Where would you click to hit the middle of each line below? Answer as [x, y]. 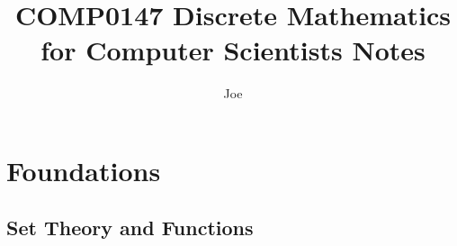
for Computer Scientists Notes [233, 50]
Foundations [84, 170]
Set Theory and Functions [130, 228]
